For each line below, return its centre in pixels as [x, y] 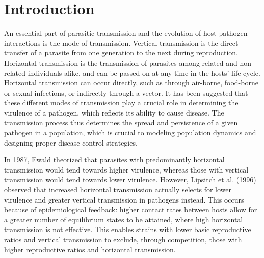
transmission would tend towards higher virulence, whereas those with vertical [126, 169]
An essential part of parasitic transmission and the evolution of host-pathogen [126, 33]
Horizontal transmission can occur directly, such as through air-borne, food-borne [131, 83]
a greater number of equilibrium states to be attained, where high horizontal [124, 219]
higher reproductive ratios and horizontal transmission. [90, 249]
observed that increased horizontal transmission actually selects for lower [118, 190]
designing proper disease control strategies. [71, 142]
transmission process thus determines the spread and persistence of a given [121, 122]
